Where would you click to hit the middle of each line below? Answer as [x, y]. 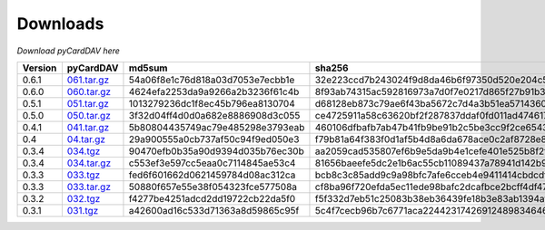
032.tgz [84, 198]
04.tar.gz [86, 139]
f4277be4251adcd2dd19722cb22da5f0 [212, 198]
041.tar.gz [88, 127]
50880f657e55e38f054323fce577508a [213, 187]
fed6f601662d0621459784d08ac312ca [212, 175]
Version [40, 68]
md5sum [148, 68]
